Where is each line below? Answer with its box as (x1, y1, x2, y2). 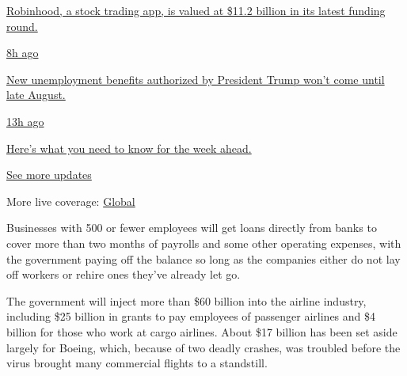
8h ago (6, 44, 39, 61)
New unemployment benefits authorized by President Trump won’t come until (6, 70, 385, 87)
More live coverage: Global (6, 192, 135, 209)
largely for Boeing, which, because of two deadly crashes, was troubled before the (6, 339, 401, 355)
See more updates (6, 166, 92, 183)
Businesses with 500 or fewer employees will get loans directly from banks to (6, 219, 377, 236)
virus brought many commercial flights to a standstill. (6, 355, 268, 371)
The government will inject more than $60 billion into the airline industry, (6, 292, 367, 309)
